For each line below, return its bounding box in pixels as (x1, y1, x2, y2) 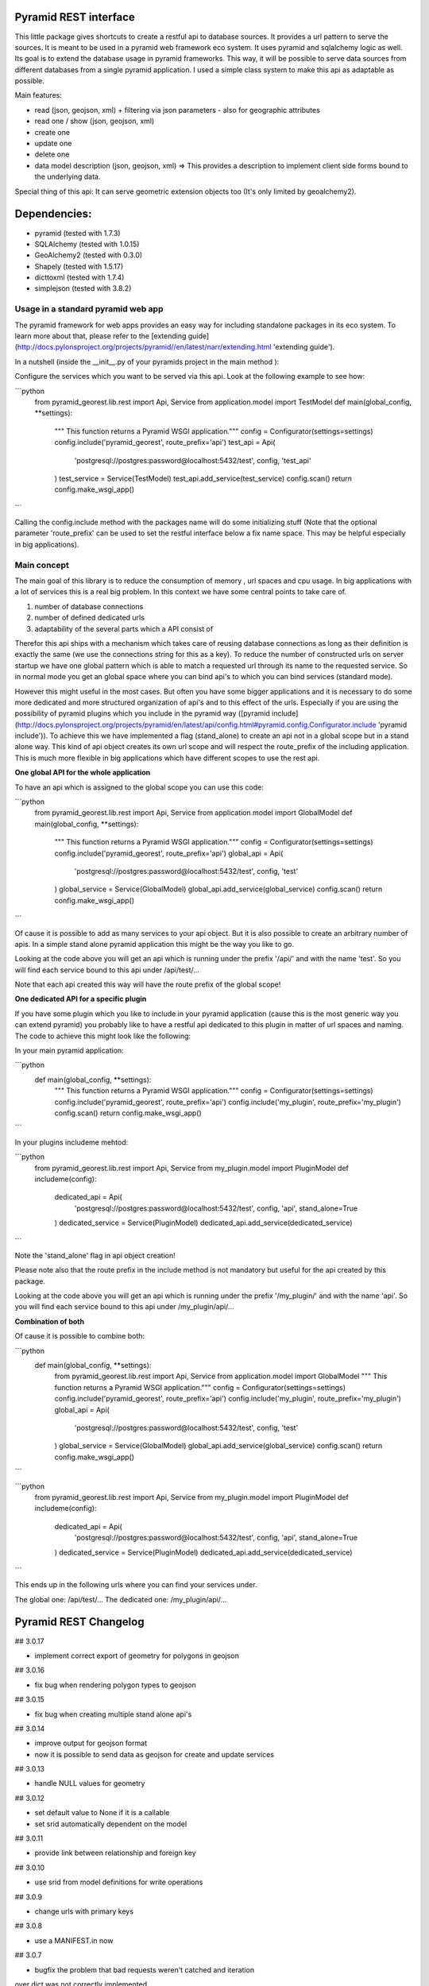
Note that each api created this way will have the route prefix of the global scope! (14, 979, 281, 989)
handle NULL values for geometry (34, 1779, 145, 1788)
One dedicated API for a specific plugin (14, 994, 147, 1004)
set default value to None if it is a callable (34, 1808, 170, 1818)
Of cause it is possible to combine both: (14, 1331, 145, 1341)
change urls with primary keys (34, 1907, 134, 1916)
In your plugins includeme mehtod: (14, 1137, 129, 1147)
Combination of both (14, 1316, 85, 1326)
